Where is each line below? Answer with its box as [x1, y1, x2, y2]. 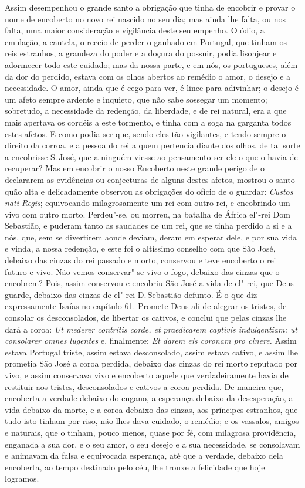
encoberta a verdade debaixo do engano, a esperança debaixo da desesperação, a [5, 392, 293, 404]
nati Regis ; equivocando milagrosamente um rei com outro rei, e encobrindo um [5, 196, 290, 209]
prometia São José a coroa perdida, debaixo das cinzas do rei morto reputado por [5, 357, 297, 370]
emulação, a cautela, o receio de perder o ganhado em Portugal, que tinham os [5, 35, 287, 48]
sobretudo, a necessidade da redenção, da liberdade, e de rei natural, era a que [5, 104, 287, 117]
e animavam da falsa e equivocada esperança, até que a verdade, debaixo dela [5, 449, 283, 462]
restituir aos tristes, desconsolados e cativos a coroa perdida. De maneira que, [5, 380, 284, 392]
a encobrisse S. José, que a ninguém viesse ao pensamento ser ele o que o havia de [5, 150, 298, 162]
